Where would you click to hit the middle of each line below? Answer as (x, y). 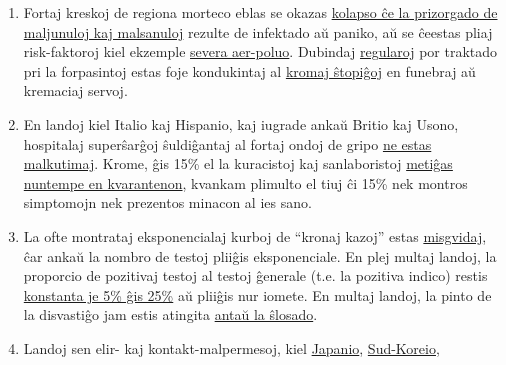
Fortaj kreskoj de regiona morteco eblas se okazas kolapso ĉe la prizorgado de (260, 12)
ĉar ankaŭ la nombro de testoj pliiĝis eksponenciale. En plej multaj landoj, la (260, 255)
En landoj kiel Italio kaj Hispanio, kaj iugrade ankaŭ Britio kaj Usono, (241, 123)
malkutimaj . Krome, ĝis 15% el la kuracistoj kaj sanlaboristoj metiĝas (238, 163)
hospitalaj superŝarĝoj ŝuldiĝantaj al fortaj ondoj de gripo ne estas (227, 143)
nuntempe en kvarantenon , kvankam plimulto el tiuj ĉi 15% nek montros (245, 182)
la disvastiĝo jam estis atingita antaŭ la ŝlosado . (170, 314)
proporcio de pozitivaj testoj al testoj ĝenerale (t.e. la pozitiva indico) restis (255, 275)
